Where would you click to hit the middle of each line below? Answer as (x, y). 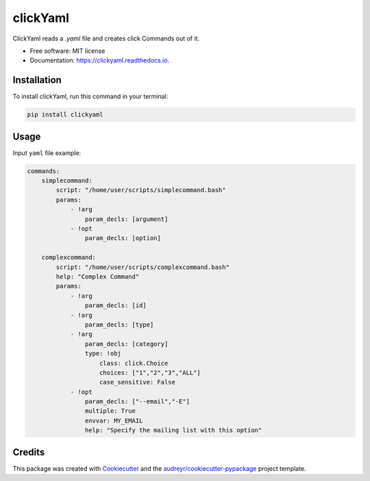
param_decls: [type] (119, 325)
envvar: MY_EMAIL (114, 421)
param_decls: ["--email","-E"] (137, 402)
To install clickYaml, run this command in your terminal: (90, 97)
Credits (29, 452)
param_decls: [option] (123, 238)
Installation (37, 80)
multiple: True (110, 411)
